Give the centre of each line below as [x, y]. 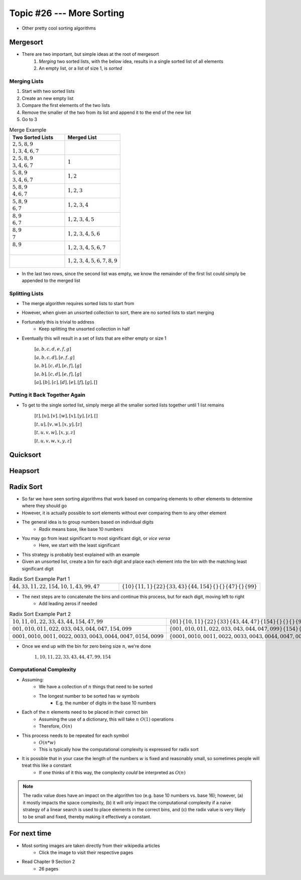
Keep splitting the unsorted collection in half [84, 329]
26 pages [49, 868]
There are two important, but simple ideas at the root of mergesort [90, 54]
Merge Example [28, 129]
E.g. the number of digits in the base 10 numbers [106, 703]
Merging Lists [26, 81]
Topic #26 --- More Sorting [67, 13]
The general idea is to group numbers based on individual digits [88, 522]
